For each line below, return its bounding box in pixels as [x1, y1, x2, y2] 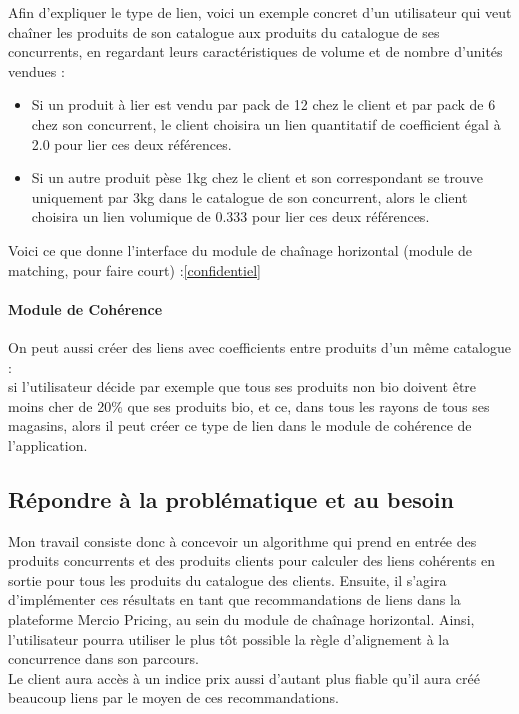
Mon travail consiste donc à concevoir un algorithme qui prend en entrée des [8, 530, 477, 551]
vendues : [8, 60, 65, 81]
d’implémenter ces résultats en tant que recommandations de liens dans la [8, 589, 461, 610]
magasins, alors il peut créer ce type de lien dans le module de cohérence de [8, 415, 472, 436]
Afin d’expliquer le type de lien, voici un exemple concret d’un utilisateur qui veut [8, 2, 512, 22]
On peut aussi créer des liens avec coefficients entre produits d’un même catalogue [8, 336, 511, 357]
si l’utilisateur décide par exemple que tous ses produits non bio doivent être [8, 376, 477, 397]
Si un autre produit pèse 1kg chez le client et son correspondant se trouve [31, 167, 484, 188]
